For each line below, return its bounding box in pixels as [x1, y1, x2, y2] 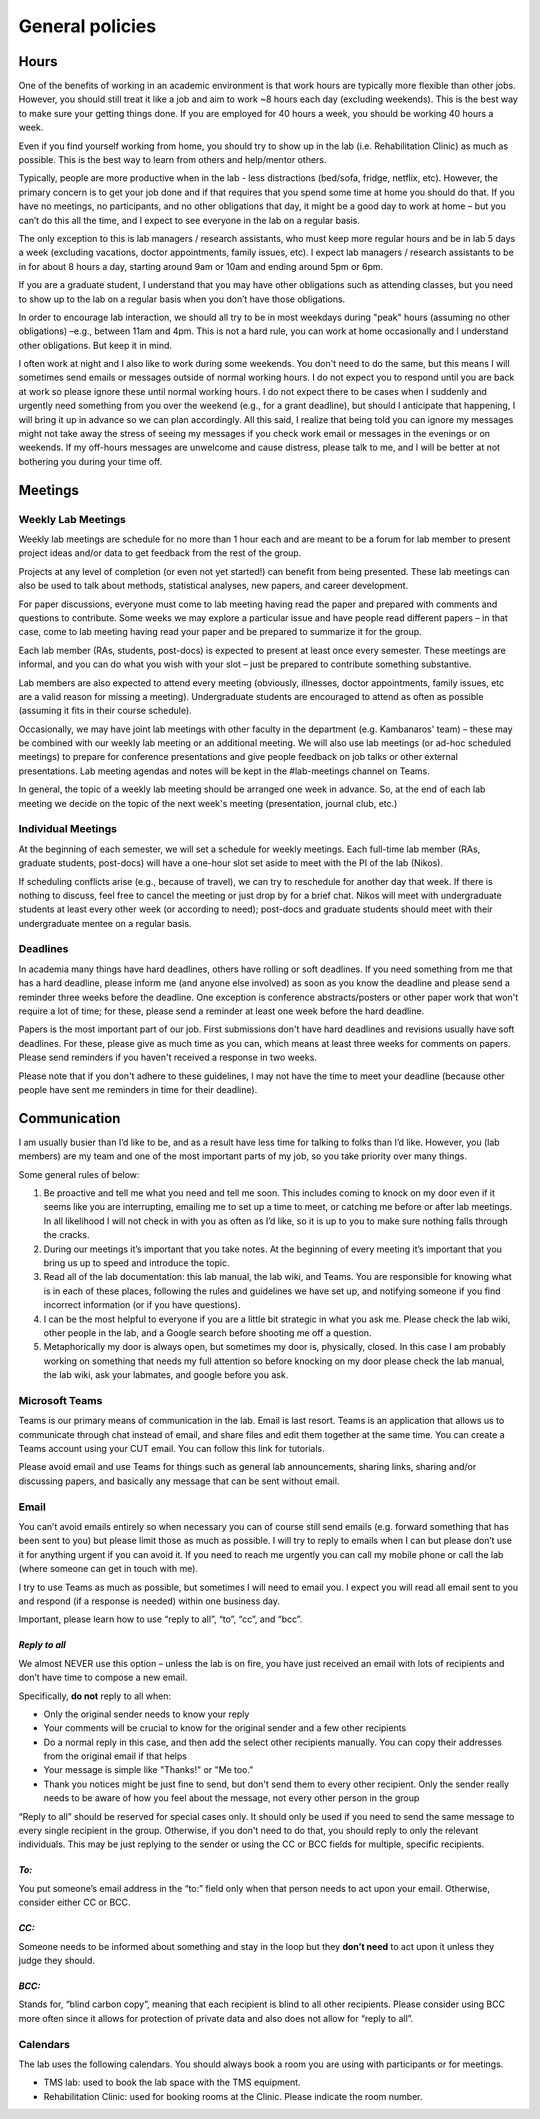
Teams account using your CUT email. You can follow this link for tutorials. [18, 1443, 325, 1455]
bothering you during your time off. [18, 455, 163, 467]
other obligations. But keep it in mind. [18, 339, 173, 351]
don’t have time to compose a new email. [18, 1671, 188, 1684]
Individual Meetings [18, 822, 117, 836]
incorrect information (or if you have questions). [43, 1299, 241, 1311]
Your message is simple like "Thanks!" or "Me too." [43, 1764, 254, 1776]
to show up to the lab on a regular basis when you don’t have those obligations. [18, 293, 346, 305]
